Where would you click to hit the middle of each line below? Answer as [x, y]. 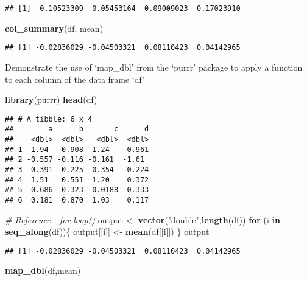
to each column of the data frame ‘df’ [75, 79]
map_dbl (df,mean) [43, 270]
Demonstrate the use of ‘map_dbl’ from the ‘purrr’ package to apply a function [154, 67]
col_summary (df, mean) [54, 28]
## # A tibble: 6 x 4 [49, 119]
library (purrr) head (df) [51, 99]
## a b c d [77, 129]
